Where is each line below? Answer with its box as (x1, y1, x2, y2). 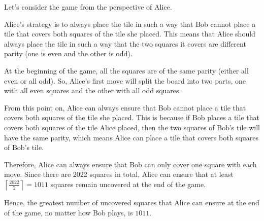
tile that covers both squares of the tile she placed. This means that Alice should (4, 28, 255, 39)
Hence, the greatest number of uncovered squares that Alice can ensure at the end (4, 197, 259, 207)
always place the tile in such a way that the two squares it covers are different (4, 38, 246, 49)
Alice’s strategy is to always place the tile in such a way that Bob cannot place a (4, 18, 256, 29)
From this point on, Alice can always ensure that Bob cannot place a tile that (4, 102, 246, 113)
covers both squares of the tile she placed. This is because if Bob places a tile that (4, 112, 259, 123)
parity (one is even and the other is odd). (4, 48, 133, 59)
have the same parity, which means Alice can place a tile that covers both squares (4, 132, 258, 142)
